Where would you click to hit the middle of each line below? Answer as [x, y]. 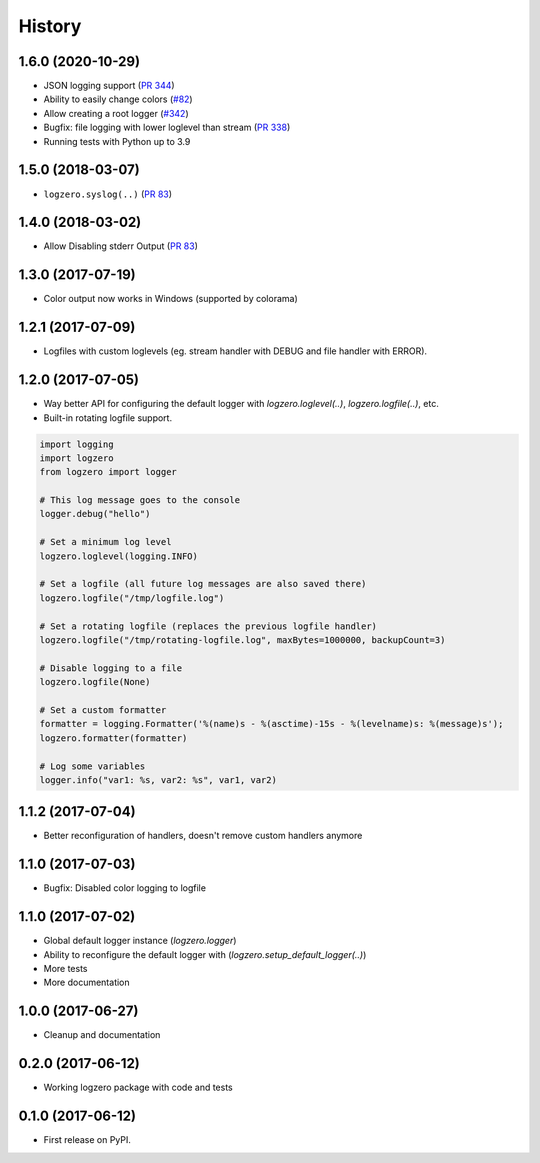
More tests [66, 968]
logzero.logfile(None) [95, 682]
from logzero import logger [108, 472]
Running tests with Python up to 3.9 [117, 141]
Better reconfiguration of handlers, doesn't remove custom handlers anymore [203, 836]
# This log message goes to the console [139, 500]
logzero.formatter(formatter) [113, 738]
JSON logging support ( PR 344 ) [109, 86]
